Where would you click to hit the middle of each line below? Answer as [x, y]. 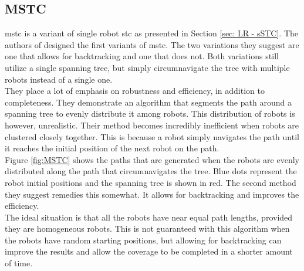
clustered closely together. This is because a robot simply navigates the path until [152, 136]
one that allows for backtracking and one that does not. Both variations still [142, 56]
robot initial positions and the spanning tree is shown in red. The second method [151, 182]
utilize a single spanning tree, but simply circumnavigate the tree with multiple [147, 67]
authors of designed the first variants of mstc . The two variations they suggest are [152, 44]
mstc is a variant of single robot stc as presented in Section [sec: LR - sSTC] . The [152, 33]
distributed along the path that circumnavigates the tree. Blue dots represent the [151, 171]
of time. [19, 263]
